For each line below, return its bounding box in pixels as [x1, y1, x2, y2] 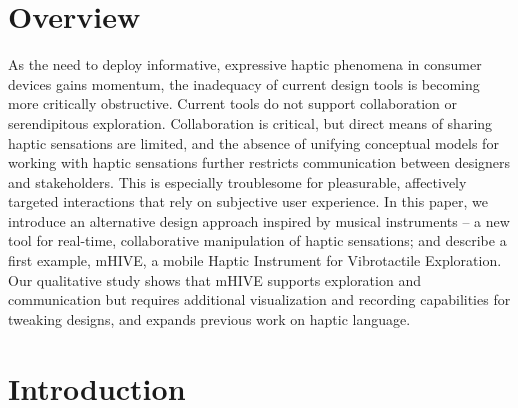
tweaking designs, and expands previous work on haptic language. [8, 308, 411, 329]
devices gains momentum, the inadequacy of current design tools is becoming [8, 73, 480, 94]
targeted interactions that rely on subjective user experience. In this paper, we [8, 191, 489, 212]
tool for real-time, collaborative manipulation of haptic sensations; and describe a [8, 230, 507, 251]
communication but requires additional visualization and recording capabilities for [8, 289, 511, 310]
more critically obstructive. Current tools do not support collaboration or [8, 93, 457, 114]
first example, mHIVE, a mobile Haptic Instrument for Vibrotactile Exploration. [8, 250, 502, 271]
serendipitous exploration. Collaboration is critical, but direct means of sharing [8, 112, 493, 133]
